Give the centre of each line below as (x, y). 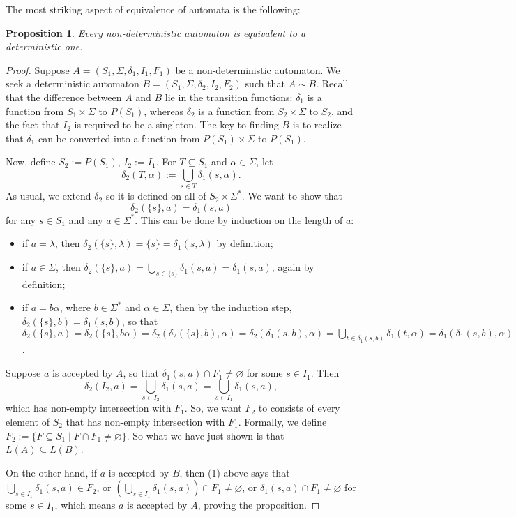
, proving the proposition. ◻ (259, 505)
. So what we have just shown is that (205, 435)
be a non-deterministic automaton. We (258, 69)
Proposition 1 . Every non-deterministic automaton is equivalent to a (156, 32)
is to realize (317, 125)
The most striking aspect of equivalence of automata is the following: (153, 9)
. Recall (332, 83)
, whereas (164, 111)
